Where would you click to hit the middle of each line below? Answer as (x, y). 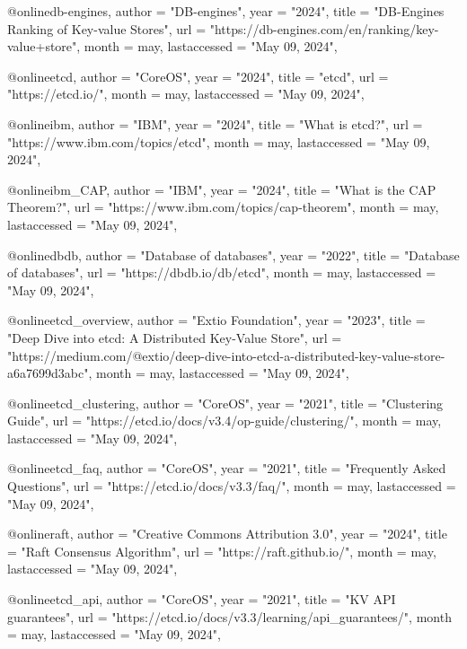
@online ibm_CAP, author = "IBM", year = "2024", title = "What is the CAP (222, 189)
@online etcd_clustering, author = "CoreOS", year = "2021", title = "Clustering (225, 403)
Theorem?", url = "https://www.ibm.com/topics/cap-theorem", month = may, (223, 207)
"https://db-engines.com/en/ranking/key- (324, 28)
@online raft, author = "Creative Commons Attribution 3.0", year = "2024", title (227, 534)
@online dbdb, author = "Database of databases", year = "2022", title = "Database (233, 254)
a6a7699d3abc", (50, 373)
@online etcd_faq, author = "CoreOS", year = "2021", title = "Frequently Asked (227, 468)
